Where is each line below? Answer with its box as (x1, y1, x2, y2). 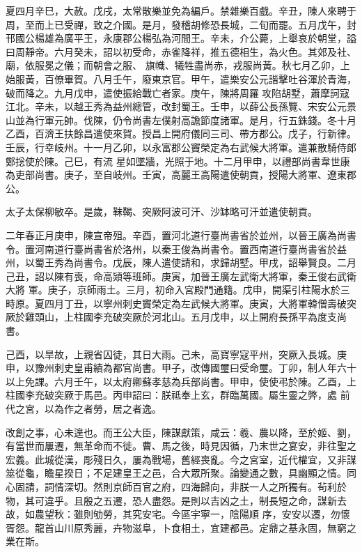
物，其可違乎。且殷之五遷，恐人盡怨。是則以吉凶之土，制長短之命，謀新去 (6, 493, 347, 507)
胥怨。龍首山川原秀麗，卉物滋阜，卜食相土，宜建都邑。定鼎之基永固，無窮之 (6, 520, 356, 535)
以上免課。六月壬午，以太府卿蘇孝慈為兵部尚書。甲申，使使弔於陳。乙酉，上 (6, 374, 356, 388)
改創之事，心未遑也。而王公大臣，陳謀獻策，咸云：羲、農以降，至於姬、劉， (6, 424, 356, 439)
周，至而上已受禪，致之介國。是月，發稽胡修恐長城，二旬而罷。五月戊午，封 (6, 17, 356, 31)
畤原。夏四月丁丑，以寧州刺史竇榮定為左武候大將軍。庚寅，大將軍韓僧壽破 (6, 296, 347, 310)
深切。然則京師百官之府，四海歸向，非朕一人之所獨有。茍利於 (63, 480, 347, 493)
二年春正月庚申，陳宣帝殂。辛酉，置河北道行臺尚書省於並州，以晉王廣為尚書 (6, 227, 356, 242)
